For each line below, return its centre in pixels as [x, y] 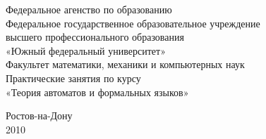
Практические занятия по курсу [73, 78]
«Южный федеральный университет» [86, 50]
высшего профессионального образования [95, 37]
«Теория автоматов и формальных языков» [97, 92]
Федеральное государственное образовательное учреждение [133, 23]
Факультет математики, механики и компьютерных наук [125, 64]
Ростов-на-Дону [39, 115]
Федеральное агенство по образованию [89, 9]
